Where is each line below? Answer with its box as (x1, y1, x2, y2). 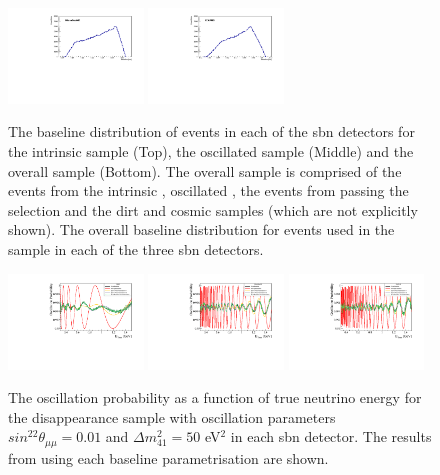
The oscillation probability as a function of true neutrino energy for (8, 387, 422, 408)
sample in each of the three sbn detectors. (8, 239, 264, 260)
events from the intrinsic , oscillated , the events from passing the (8, 180, 409, 201)
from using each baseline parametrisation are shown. (8, 447, 329, 468)
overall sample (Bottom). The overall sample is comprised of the (8, 160, 402, 181)
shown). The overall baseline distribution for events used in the (8, 219, 395, 240)
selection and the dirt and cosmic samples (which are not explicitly (8, 199, 418, 220)
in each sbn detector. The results (230, 426, 432, 447)
